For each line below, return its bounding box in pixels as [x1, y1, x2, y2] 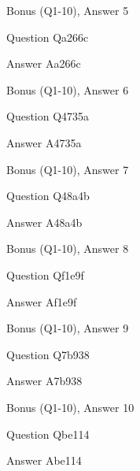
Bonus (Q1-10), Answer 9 [6, 320, 129, 336]
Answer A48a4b [6, 213, 83, 230]
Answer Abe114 [6, 452, 82, 469]
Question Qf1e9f [6, 266, 84, 283]
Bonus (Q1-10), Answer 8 [6, 240, 129, 257]
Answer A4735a [6, 134, 82, 150]
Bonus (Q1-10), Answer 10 [6, 399, 134, 415]
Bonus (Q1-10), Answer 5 [6, 2, 129, 18]
